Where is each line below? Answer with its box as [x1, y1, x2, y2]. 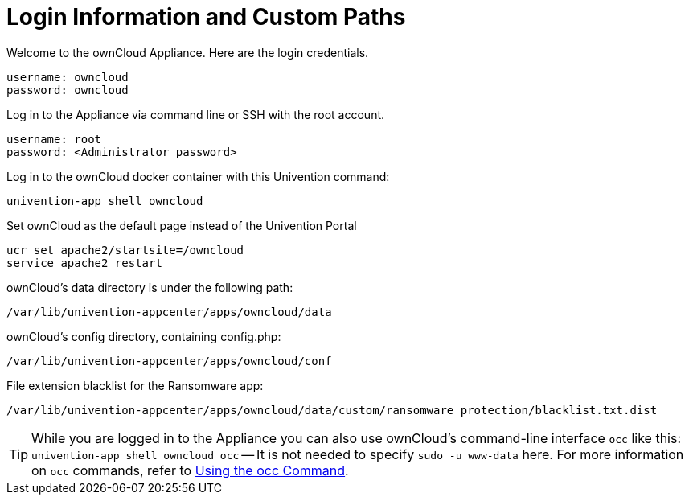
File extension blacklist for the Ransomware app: [6, 378, 264, 392]
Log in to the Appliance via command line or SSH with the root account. [6, 107, 385, 121]
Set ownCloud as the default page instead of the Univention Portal [6, 218, 357, 232]
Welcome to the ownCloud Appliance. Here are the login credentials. [6, 45, 369, 60]
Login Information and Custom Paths [6, 3, 406, 31]
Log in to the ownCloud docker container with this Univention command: [6, 169, 390, 183]
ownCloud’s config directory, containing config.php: [6, 329, 281, 343]
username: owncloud [6, 70, 129, 84]
